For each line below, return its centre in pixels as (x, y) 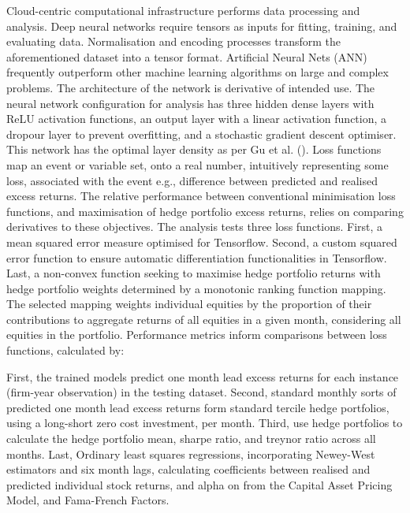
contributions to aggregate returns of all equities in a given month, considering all (204, 319)
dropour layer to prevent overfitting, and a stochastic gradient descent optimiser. (201, 134)
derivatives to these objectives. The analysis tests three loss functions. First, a (195, 227)
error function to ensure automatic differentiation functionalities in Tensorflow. (197, 257)
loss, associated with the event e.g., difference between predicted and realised (192, 180)
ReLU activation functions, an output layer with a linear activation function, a (197, 119)
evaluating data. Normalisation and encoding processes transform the (174, 41)
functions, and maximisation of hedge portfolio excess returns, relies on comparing (205, 211)
